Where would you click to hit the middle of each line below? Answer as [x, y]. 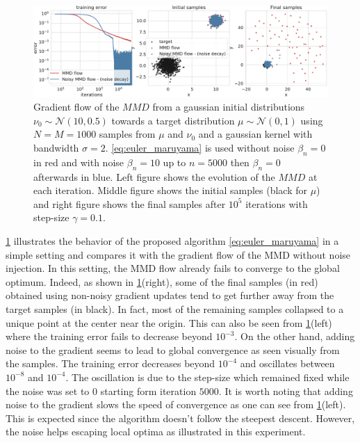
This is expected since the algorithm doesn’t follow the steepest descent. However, [180, 418]
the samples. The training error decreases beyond [111, 363]
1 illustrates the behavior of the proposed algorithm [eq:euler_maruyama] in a [172, 241]
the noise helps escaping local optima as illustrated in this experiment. [156, 432]
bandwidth [56, 148]
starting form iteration [148, 390]
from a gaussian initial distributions [229, 107]
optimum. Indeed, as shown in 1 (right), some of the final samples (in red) [162, 281]
